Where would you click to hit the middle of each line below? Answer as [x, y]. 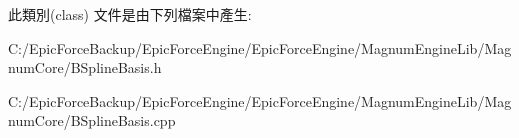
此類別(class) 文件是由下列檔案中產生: [130, 14]
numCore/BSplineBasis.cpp [92, 120]
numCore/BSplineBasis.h [85, 67]
